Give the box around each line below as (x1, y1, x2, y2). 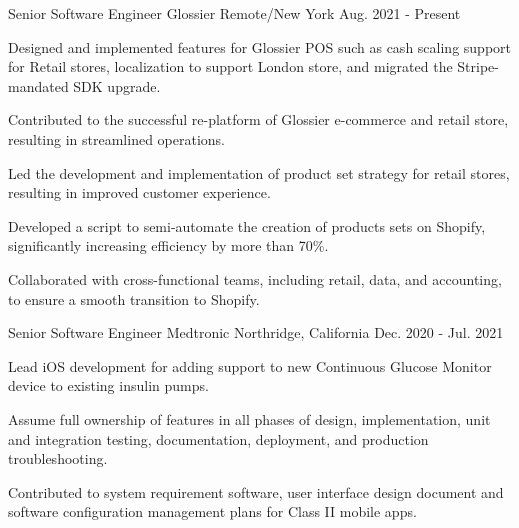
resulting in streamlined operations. (8, 128, 225, 149)
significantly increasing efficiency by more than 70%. (8, 235, 329, 256)
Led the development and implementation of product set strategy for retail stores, (8, 162, 510, 183)
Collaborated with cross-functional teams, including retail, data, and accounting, (8, 268, 502, 289)
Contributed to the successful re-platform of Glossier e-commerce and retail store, (8, 109, 509, 130)
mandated (8, 75, 69, 96)
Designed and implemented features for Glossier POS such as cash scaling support (8, 36, 511, 57)
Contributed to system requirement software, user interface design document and (8, 481, 504, 502)
